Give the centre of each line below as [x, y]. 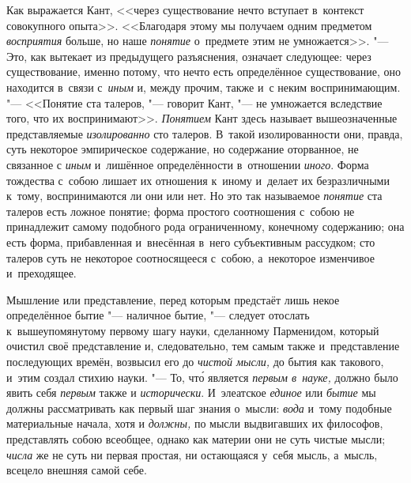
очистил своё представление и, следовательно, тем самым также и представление [203, 346]
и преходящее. [41, 273]
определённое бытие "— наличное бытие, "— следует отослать [158, 315]
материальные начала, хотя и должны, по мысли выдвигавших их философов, [195, 423]
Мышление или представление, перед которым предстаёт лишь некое [173, 299]
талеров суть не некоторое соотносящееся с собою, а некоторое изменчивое [190, 257]
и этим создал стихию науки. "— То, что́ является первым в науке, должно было [202, 377]
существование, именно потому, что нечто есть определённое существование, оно [204, 72]
